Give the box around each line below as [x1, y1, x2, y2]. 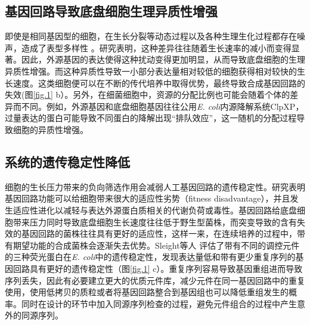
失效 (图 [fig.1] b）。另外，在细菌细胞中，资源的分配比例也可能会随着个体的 [5, 88, 290, 101]
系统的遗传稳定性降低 [5, 152, 130, 171]
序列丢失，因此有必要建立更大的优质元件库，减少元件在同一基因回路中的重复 [5, 274, 305, 286]
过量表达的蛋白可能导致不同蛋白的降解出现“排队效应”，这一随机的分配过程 [5, 112, 297, 124]
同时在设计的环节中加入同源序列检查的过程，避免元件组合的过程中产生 [21, 297, 297, 309]
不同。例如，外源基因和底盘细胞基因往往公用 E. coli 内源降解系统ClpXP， [21, 100, 304, 112]
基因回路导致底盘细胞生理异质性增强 [5, 2, 218, 20]
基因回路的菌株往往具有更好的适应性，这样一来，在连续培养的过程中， [21, 227, 297, 240]
